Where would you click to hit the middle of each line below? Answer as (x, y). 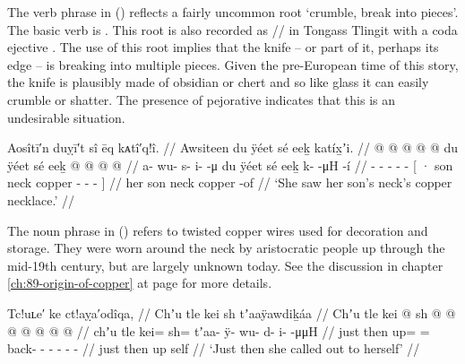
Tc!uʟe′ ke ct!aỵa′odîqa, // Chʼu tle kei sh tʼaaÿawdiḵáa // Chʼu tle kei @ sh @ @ (232, 312)
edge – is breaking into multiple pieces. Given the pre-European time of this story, (233, 64)
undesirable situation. (66, 117)
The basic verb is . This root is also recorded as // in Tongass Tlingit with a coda (232, 29)
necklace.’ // (41, 199)
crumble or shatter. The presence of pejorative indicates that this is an (202, 99)
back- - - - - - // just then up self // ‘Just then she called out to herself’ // (214, 348)
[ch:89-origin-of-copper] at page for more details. (140, 283)
